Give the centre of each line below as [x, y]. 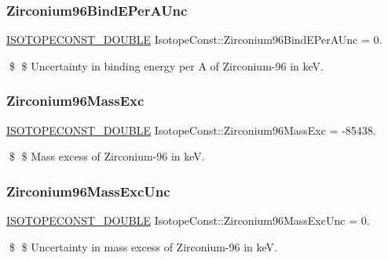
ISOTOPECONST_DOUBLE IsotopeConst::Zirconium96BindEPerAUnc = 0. [194, 40]
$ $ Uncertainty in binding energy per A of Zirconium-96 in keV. [166, 65]
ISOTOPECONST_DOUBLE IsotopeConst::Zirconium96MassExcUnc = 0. [188, 220]
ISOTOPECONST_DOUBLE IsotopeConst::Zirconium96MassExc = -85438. [191, 130]
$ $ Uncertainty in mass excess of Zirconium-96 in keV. [143, 246]
